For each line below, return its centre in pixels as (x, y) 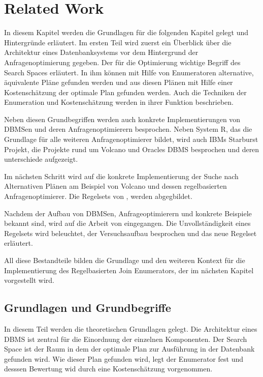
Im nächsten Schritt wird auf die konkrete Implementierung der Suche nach (121, 176)
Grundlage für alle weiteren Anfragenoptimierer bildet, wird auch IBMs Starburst (131, 139)
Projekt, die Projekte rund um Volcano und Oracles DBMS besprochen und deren (132, 149)
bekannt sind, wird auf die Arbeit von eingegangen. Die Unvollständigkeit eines (127, 223)
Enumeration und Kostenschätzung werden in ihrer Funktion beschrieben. (119, 102)
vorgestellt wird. (29, 280)
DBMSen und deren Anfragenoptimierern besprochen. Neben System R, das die (128, 129)
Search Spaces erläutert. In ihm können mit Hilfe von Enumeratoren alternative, (129, 72)
